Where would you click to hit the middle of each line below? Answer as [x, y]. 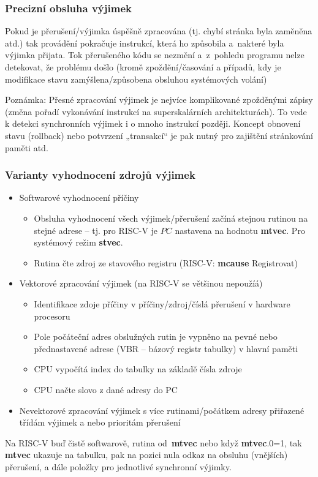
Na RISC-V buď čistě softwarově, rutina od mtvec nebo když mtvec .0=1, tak [153, 442]
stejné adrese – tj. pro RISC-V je [96, 230]
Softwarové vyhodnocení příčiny [79, 197]
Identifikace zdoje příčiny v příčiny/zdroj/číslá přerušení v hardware [162, 303]
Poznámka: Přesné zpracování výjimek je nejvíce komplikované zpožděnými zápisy [159, 100]
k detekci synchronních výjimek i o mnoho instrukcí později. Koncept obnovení [153, 123]
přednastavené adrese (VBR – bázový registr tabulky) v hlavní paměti [166, 348]
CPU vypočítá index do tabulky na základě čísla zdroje [138, 369]
